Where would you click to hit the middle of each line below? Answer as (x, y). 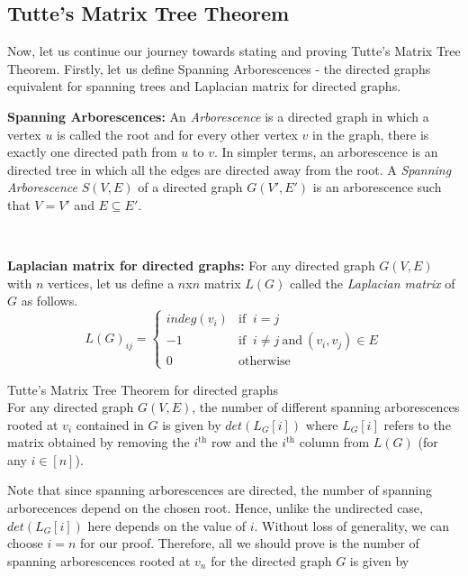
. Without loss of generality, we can (351, 525)
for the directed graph (271, 560)
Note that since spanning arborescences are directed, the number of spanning (220, 490)
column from (334, 442)
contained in (110, 424)
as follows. (49, 301)
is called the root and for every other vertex (177, 134)
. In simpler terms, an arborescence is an (326, 152)
